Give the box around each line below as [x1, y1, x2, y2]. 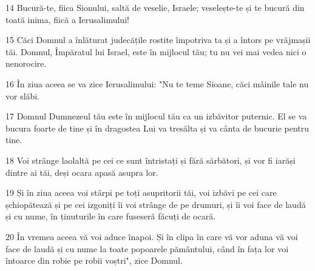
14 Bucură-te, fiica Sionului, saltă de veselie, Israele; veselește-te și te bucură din [5, 1, 305, 13]
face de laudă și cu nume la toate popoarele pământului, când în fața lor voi [5, 242, 289, 255]
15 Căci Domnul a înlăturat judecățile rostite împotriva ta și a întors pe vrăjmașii [5, 33, 311, 46]
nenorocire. [5, 57, 47, 70]
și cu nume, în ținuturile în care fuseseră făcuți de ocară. [5, 210, 216, 222]
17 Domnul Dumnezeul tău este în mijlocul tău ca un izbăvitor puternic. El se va [5, 110, 307, 122]
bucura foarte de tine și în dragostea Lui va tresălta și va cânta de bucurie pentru [5, 121, 310, 134]
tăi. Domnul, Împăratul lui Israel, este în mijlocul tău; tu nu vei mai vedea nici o [5, 45, 307, 58]
